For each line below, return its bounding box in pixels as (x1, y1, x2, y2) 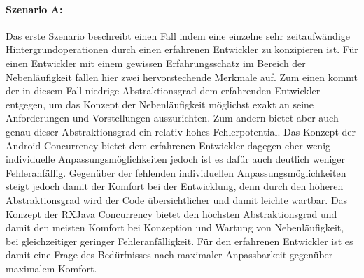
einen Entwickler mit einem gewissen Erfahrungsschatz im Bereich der (6, 55, 306, 70)
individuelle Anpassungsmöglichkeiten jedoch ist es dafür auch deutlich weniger (6, 152, 346, 166)
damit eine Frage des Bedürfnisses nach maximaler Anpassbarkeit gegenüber (6, 247, 333, 262)
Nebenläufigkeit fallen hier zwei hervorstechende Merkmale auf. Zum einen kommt (6, 69, 358, 84)
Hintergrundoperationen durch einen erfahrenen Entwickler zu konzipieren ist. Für (6, 42, 358, 57)
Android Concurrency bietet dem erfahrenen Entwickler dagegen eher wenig (6, 138, 331, 152)
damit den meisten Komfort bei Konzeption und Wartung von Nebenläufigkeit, (6, 220, 344, 235)
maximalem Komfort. (6, 261, 97, 275)
